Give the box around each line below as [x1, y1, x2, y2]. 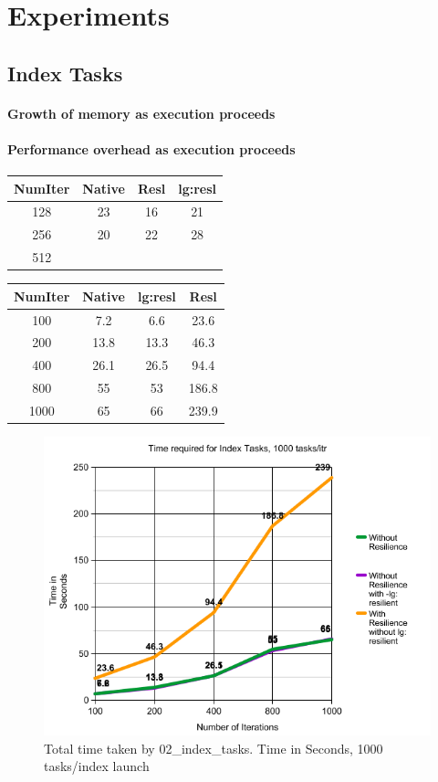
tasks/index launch [44, 756, 150, 776]
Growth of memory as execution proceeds [7, 103, 276, 122]
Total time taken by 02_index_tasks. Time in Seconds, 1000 [44, 738, 383, 757]
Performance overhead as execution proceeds [7, 139, 296, 158]
